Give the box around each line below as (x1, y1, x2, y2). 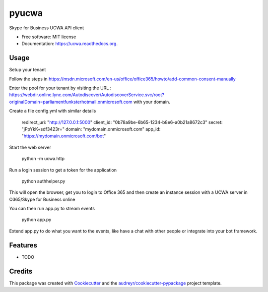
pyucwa (9, 7, 43, 18)
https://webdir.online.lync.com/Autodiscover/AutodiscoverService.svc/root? (9, 92, 165, 98)
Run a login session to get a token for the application (9, 167, 117, 173)
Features (9, 241, 37, 249)
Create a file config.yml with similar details (9, 108, 96, 114)
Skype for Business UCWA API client (9, 25, 84, 31)
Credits (9, 267, 33, 275)
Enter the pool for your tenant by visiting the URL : (9, 85, 112, 91)
